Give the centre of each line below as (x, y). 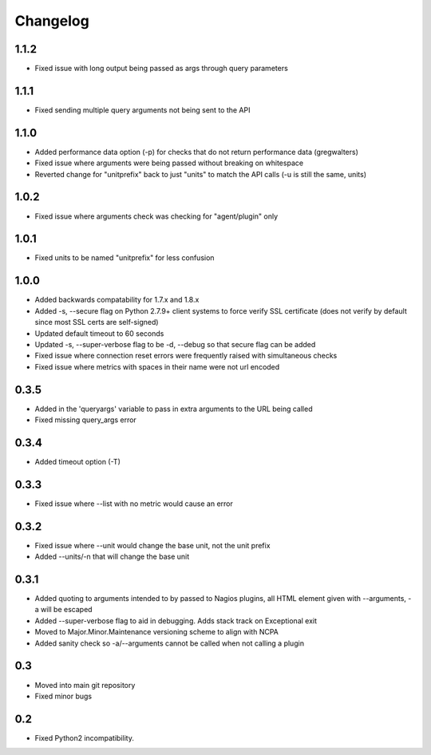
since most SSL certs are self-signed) (97, 322)
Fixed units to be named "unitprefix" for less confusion (125, 258)
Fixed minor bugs (63, 696)
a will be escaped (63, 610)
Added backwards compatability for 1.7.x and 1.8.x (117, 300)
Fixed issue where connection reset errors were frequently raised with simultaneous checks (186, 356)
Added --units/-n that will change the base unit (112, 557)
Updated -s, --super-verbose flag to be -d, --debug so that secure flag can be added (175, 344)
